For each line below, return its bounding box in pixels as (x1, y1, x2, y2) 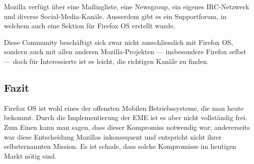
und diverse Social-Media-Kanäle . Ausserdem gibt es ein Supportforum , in (4, 11, 227, 21)
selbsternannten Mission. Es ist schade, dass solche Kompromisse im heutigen (4, 141, 236, 151)
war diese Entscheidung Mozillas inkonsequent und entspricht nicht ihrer (4, 131, 222, 142)
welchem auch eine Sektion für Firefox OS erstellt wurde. (4, 20, 176, 31)
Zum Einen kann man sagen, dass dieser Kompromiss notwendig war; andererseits (4, 122, 250, 132)
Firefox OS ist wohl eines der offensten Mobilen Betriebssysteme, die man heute (4, 102, 244, 113)
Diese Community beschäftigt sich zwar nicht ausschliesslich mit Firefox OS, (4, 37, 233, 47)
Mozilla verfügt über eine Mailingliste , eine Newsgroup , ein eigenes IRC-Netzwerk (4, 1, 249, 11)
